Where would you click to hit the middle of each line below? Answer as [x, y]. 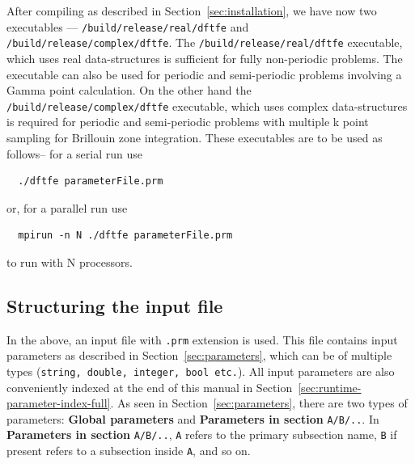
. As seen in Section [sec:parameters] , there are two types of [259, 403]
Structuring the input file [115, 305]
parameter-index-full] [59, 403]
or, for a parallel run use [67, 207]
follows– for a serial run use [74, 153]
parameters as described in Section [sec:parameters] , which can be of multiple [199, 355]
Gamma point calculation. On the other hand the [129, 90]
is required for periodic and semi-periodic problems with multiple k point [188, 122]
